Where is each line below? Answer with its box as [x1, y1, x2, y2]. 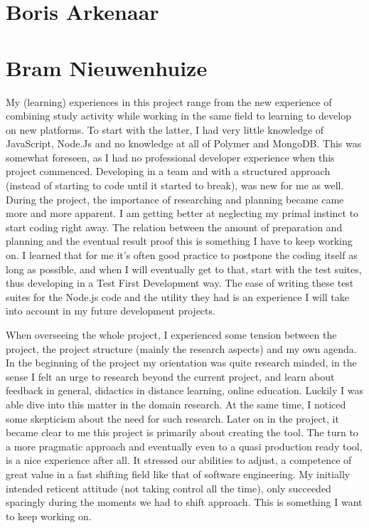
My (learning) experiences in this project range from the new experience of [6, 94, 332, 109]
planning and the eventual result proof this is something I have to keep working [6, 233, 353, 248]
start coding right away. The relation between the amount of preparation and [6, 219, 343, 234]
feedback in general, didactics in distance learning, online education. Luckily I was [6, 383, 363, 398]
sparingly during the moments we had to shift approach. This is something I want [6, 495, 363, 509]
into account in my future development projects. [6, 303, 215, 318]
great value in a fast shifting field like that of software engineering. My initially [6, 466, 351, 481]
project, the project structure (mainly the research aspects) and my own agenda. [6, 341, 357, 356]
